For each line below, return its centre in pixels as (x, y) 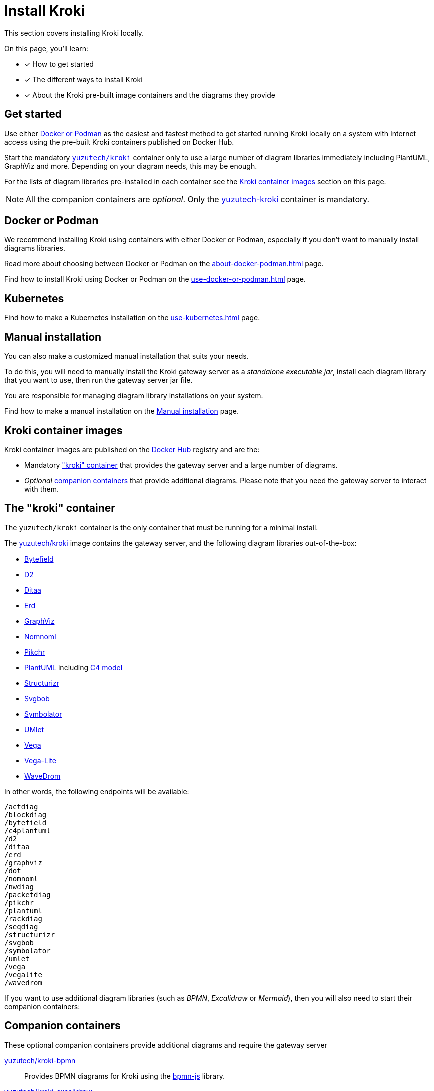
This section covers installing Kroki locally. (74, 33)
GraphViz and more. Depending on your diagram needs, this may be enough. (131, 166)
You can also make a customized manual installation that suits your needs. (126, 356)
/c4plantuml (27, 831)
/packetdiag (27, 895)
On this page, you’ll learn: (46, 48)
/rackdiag (23, 919)
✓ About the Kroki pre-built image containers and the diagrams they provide (150, 95)
